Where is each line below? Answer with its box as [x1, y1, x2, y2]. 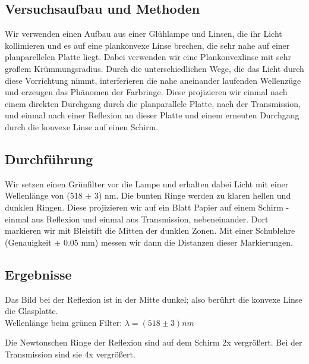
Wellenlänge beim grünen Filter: [5, 316, 122, 328]
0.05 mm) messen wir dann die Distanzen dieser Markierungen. [63, 236, 293, 248]
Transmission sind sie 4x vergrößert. [5, 347, 135, 360]
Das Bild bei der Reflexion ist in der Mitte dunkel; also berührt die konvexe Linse [5, 293, 302, 305]
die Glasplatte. [5, 305, 58, 317]
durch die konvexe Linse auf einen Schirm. [5, 120, 159, 133]
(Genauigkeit [5, 236, 52, 248]
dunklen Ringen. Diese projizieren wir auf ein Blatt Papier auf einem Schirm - [5, 200, 289, 213]
